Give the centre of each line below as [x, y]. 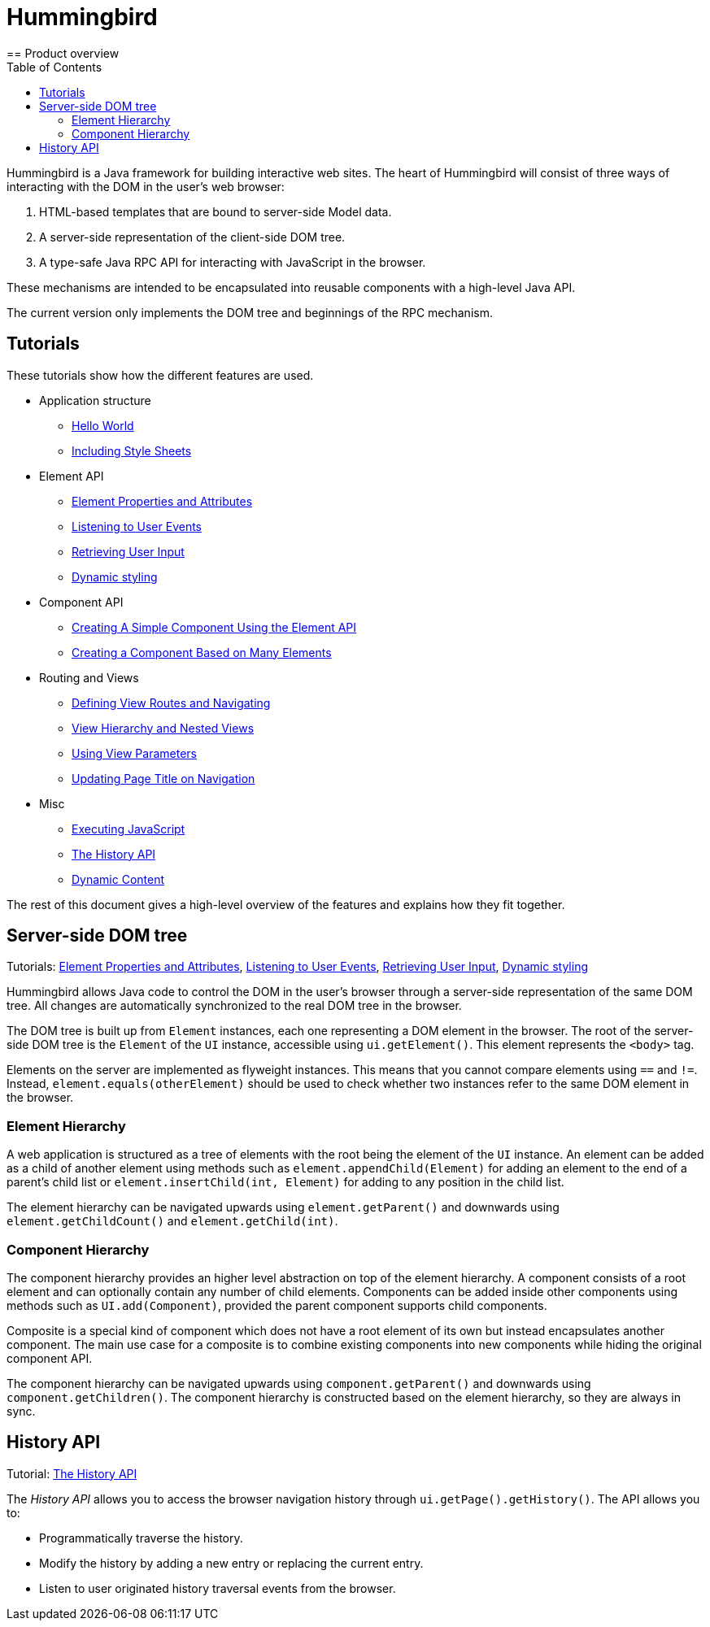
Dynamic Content [118, 879]
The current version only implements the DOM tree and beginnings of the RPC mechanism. [250, 312]
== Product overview [63, 53]
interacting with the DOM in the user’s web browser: [146, 186]
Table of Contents [54, 67]
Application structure [95, 400]
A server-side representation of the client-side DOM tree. [192, 237]
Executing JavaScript [128, 829]
